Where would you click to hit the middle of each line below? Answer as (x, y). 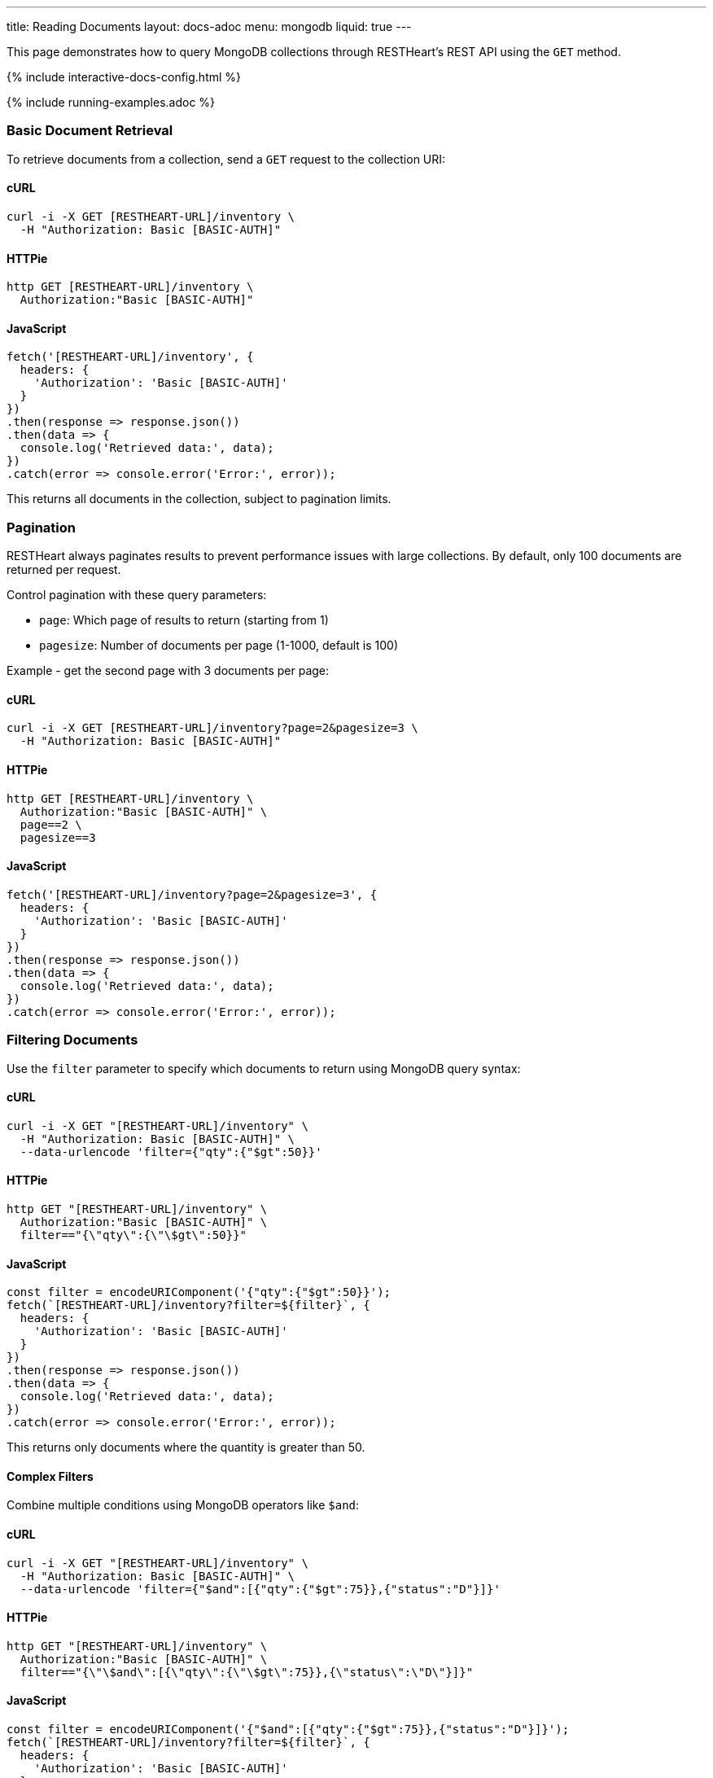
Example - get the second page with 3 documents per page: (168, 671)
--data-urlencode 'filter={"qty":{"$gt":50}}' (171, 1152)
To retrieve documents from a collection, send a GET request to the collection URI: (226, 159)
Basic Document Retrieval (90, 131)
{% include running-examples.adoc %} (111, 102)
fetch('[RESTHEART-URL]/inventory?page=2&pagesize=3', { (192, 894)
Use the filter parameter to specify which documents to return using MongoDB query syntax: (264, 1068)
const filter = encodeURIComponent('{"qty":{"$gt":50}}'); (199, 1292)
